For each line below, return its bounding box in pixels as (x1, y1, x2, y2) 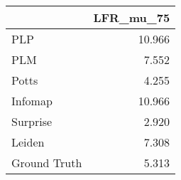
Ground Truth (11, 154, 82, 171)
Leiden (11, 134, 45, 150)
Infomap (11, 92, 53, 109)
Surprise (11, 113, 53, 129)
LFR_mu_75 (93, 9, 170, 26)
